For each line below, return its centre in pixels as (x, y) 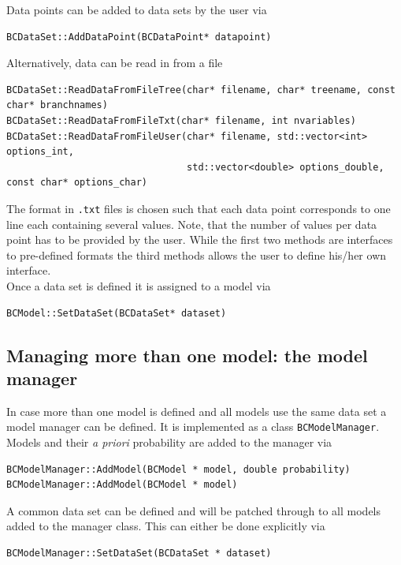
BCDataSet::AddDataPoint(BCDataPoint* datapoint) (139, 37)
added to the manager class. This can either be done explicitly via (166, 526)
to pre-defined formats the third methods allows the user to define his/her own (197, 254)
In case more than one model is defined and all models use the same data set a (197, 411)
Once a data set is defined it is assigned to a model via (139, 285)
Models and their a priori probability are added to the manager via (169, 442)
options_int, (40, 152)
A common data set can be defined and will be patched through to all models (194, 510)
